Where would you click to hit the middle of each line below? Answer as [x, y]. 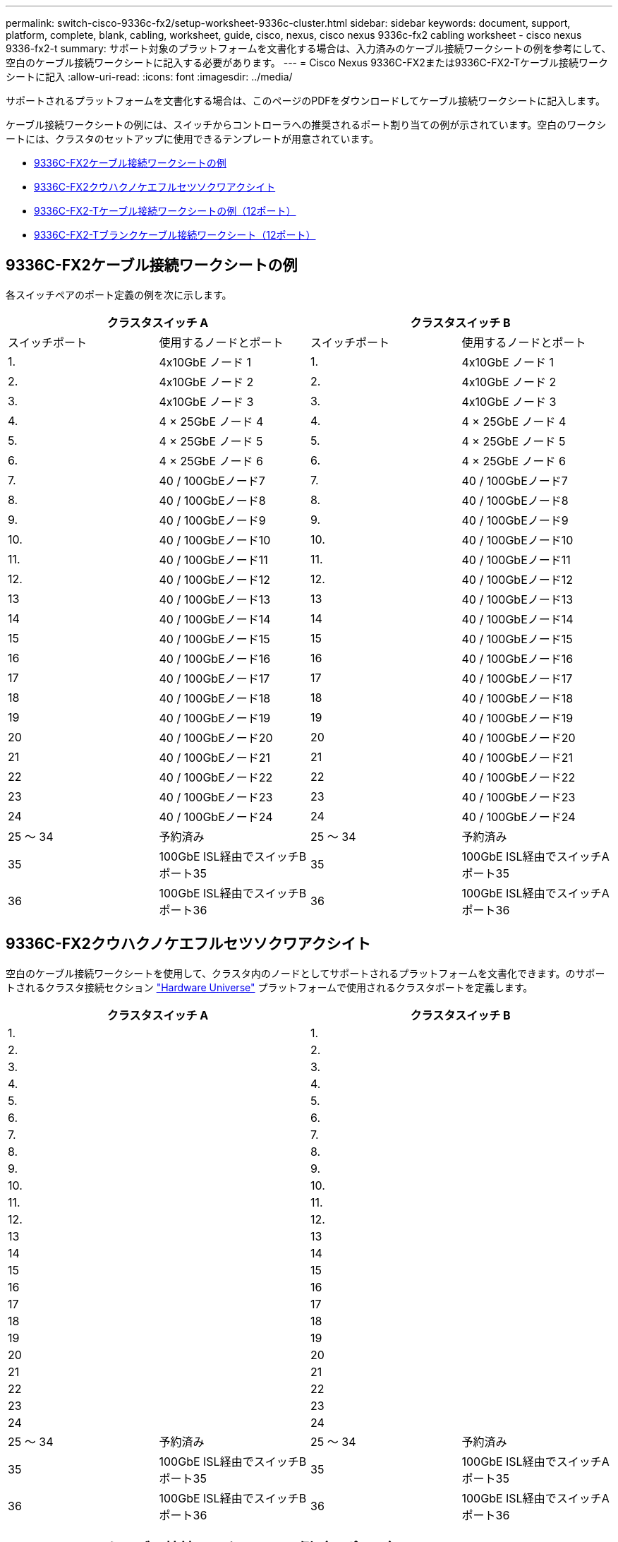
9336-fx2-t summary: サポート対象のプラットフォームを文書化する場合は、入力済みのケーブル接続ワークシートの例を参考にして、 [309, 48]
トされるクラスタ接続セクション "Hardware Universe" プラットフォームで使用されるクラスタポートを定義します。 [269, 987]
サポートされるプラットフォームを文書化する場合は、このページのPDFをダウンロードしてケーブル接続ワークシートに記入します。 [305, 101]
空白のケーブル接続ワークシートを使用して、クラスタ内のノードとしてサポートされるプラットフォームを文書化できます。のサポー [305, 973]
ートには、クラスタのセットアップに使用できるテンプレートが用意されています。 [193, 139]
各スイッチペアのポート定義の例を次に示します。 [119, 294]
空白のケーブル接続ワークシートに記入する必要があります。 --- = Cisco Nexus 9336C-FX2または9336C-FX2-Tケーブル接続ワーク [307, 62]
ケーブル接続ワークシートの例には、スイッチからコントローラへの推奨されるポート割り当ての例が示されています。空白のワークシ [306, 125]
